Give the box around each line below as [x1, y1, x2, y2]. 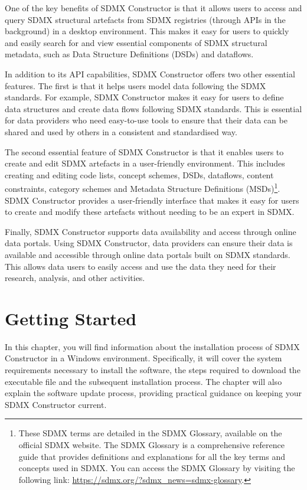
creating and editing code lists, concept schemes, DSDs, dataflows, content [5, 168, 274, 181]
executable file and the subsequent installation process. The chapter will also [5, 375, 282, 387]
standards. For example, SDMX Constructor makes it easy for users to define [5, 91, 284, 103]
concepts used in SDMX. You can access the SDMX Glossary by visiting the [18, 462, 295, 474]
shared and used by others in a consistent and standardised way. [5, 125, 237, 138]
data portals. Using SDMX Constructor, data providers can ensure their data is [5, 237, 293, 249]
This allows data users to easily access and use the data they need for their [5, 260, 276, 272]
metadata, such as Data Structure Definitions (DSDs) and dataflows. [5, 48, 254, 60]
